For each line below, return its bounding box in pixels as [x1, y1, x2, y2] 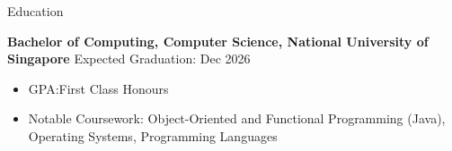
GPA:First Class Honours [28, 79, 169, 97]
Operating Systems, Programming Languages [28, 126, 278, 145]
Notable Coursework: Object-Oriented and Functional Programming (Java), [28, 109, 446, 128]
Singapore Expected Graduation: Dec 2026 [7, 49, 251, 68]
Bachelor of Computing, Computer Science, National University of [7, 31, 429, 50]
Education [7, 2, 64, 20]
